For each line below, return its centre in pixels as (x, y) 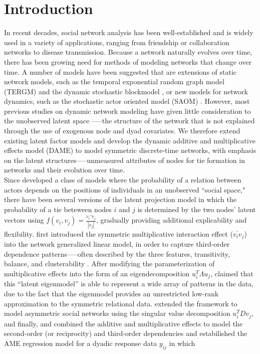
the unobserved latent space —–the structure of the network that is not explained (129, 121)
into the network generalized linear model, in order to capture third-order (117, 244)
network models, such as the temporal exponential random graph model (114, 81)
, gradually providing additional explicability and (172, 220)
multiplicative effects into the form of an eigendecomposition (97, 273)
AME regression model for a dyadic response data (81, 343)
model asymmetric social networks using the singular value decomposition (117, 313)
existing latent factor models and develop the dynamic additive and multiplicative (130, 140)
